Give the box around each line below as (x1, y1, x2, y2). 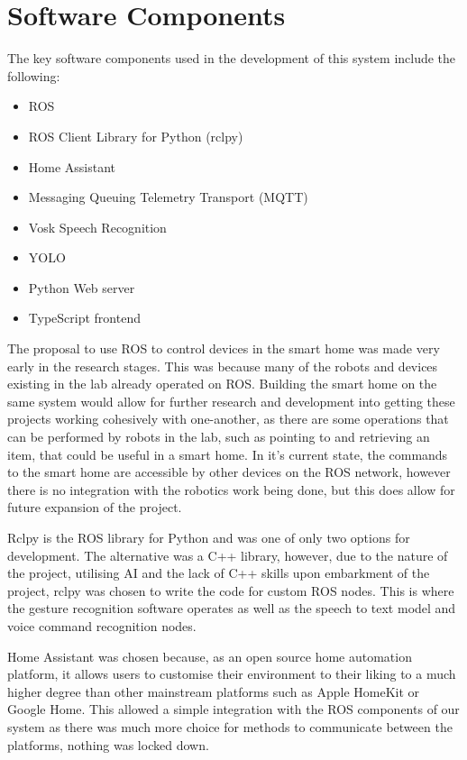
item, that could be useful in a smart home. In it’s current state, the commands (7, 444, 448, 463)
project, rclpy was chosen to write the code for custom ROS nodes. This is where (7, 581, 454, 600)
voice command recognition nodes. (7, 616, 197, 635)
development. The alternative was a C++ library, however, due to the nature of (7, 545, 448, 564)
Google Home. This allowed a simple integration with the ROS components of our (7, 700, 460, 719)
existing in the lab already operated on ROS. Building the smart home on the (7, 374, 437, 393)
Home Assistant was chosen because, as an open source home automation (7, 646, 412, 665)
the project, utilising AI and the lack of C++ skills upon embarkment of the (7, 563, 430, 582)
